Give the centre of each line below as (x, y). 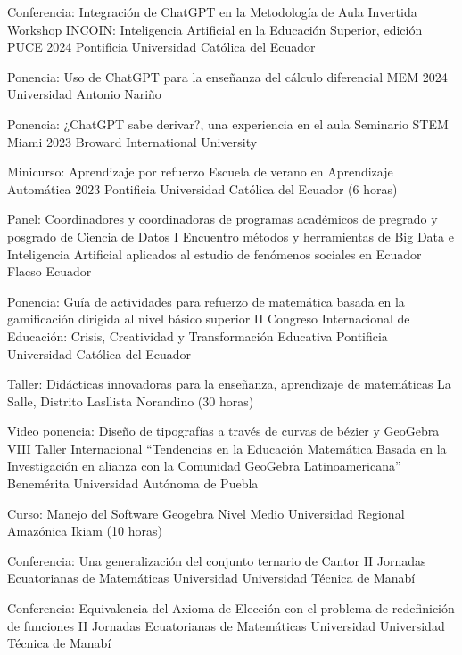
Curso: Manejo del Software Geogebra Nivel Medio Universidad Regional (206, 513)
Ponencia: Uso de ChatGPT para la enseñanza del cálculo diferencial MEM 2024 (227, 76)
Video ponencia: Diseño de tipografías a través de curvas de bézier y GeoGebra (223, 431)
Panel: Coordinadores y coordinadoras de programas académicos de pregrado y (223, 219)
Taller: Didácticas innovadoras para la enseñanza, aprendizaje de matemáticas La (229, 384)
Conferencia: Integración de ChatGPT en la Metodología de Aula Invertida (212, 12)
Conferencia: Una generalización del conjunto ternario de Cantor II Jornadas (217, 560)
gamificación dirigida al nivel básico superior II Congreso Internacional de (209, 319)
